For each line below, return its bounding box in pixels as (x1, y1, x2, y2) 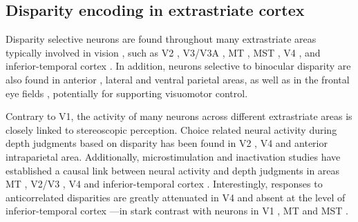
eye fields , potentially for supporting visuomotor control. (6, 85, 248, 100)
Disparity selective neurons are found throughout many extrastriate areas (6, 32, 317, 46)
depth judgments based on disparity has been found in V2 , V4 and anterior (6, 136, 328, 150)
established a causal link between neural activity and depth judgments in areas (6, 163, 340, 177)
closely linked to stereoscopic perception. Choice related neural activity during (6, 122, 337, 137)
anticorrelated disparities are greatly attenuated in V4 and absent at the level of (6, 190, 346, 204)
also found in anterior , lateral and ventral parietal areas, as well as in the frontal (6, 72, 350, 86)
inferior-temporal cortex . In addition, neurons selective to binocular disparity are (6, 59, 351, 73)
